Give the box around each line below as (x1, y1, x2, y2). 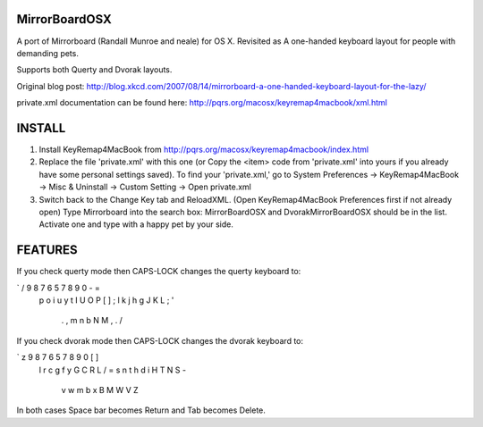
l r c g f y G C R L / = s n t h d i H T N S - (38, 364, 187, 375)
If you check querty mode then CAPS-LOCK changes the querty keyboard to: (16, 266, 301, 277)
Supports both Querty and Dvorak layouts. (16, 64, 173, 75)
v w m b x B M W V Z (61, 384, 139, 395)
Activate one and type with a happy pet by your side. (38, 219, 234, 230)
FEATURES (16, 242, 78, 258)
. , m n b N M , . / (61, 315, 123, 326)
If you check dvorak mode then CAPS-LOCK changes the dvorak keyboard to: (16, 335, 304, 346)
